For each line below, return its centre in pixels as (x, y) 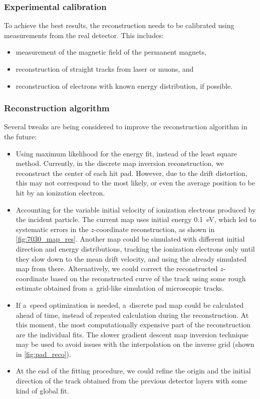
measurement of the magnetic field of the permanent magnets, (111, 52)
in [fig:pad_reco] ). (43, 354)
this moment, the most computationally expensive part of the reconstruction (133, 325)
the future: (21, 136)
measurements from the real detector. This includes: (84, 35)
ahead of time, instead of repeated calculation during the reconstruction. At (132, 315)
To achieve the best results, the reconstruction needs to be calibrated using (119, 25)
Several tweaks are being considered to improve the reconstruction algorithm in (126, 127)
